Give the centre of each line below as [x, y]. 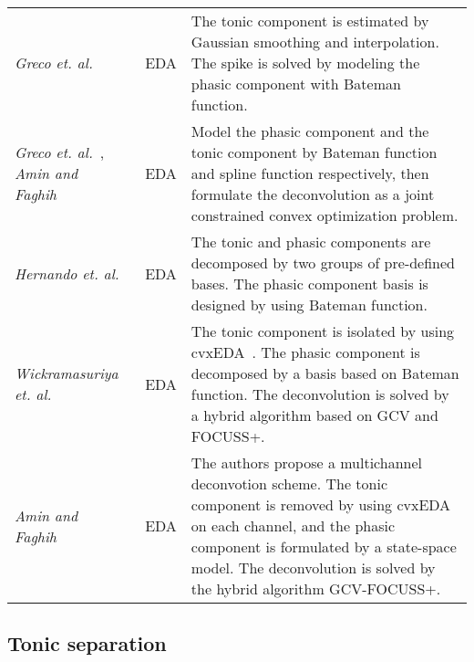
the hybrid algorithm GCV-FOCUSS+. [316, 588]
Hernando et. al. [67, 273]
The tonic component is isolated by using [323, 331]
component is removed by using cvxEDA [321, 504]
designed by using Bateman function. [309, 305]
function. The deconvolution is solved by [320, 394]
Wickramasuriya [67, 373]
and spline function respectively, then [310, 173]
